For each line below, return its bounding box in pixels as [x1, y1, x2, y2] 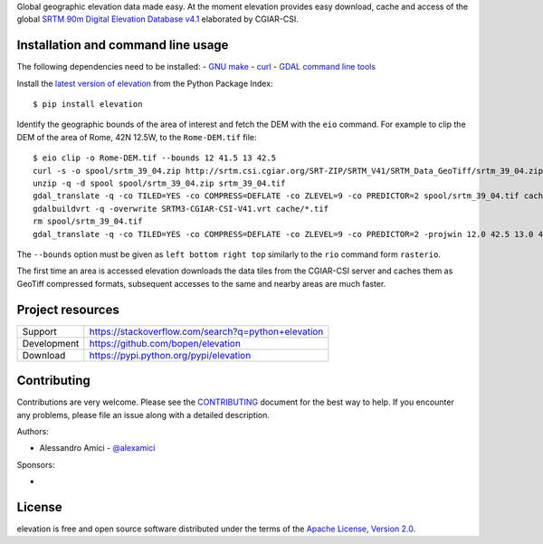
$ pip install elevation [33, 100, 143, 110]
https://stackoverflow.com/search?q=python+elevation [89, 325, 324, 338]
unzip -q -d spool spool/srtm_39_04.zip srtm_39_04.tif [33, 178, 286, 189]
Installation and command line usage [16, 37, 229, 53]
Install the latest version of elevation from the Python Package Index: [16, 78, 273, 89]
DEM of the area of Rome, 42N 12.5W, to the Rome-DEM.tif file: [16, 131, 257, 142]
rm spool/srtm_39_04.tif [33, 216, 143, 226]
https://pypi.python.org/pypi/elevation [89, 348, 252, 361]
